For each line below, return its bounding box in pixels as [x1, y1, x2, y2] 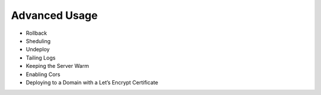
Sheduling [26, 37, 51, 44]
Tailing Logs [26, 54, 56, 61]
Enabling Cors [26, 71, 61, 78]
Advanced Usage [11, 9, 98, 22]
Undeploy [26, 46, 50, 53]
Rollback [26, 30, 48, 37]
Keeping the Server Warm [26, 63, 89, 70]
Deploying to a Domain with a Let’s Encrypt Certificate [26, 78, 159, 86]
